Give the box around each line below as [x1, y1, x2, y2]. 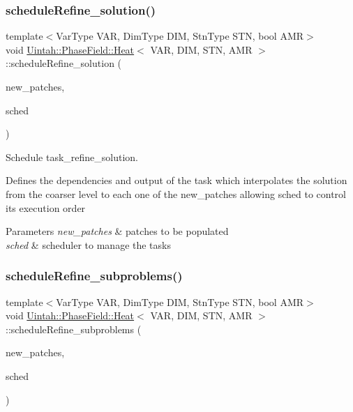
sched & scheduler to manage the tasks [6, 237, 171, 252]
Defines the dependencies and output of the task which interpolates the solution [6, 173, 347, 188]
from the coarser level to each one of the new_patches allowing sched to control [6, 186, 346, 201]
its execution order [6, 200, 86, 215]
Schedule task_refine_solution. [6, 149, 138, 164]
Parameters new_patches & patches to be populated [6, 224, 229, 238]
